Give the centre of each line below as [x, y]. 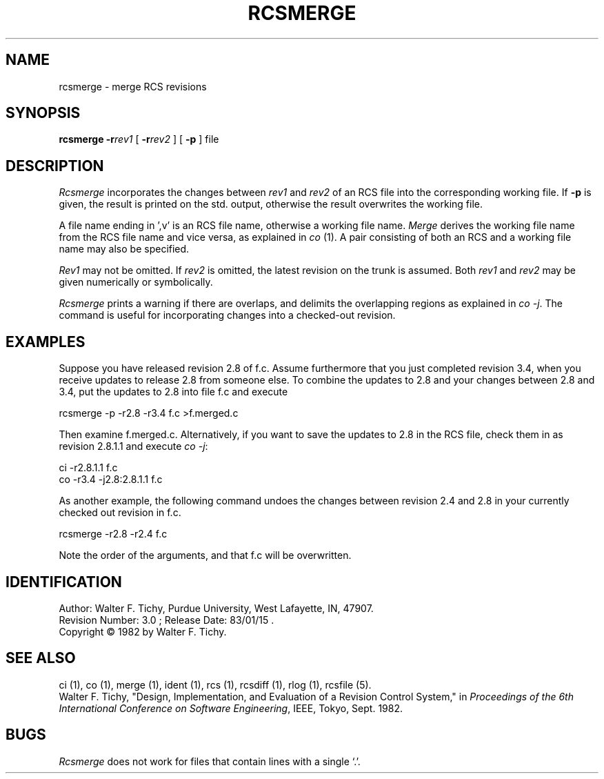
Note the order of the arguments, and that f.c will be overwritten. [205, 555]
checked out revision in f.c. [120, 513]
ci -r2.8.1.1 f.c [88, 468]
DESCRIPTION [55, 166]
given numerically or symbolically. [136, 282]
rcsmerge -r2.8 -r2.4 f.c [113, 534]
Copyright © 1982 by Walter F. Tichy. [143, 631]
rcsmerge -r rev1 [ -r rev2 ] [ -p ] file [139, 139]
